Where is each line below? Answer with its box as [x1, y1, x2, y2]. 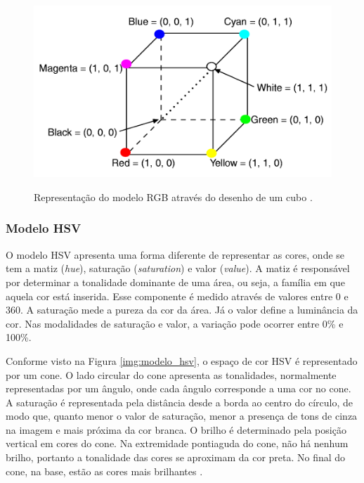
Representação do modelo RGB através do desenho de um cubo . [34, 189, 313, 204]
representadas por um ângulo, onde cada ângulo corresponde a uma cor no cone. [6, 381, 351, 396]
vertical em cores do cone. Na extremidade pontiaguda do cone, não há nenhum [6, 436, 349, 451]
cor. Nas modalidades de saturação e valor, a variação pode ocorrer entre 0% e [6, 316, 344, 330]
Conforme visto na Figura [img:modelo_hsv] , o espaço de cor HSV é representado [6, 353, 358, 368]
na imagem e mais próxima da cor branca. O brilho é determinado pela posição [6, 422, 346, 437]
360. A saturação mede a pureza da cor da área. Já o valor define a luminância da [6, 302, 358, 317]
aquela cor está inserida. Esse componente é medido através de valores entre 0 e [6, 288, 349, 303]
